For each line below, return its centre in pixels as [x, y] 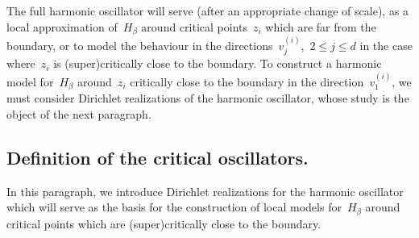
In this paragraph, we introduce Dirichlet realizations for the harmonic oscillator [205, 191]
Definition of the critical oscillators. [158, 157]
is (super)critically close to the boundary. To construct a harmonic [218, 63]
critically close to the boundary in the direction [247, 81]
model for [30, 81]
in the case [386, 45]
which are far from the [321, 26]
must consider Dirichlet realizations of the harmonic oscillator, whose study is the [208, 98]
